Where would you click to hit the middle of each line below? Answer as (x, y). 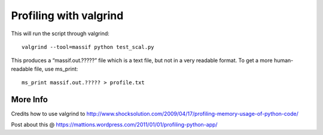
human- (284, 60)
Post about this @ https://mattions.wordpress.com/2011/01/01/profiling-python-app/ (114, 125)
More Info (29, 99)
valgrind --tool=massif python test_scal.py (88, 47)
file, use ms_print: (56, 69)
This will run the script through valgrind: (60, 33)
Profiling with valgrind (67, 16)
